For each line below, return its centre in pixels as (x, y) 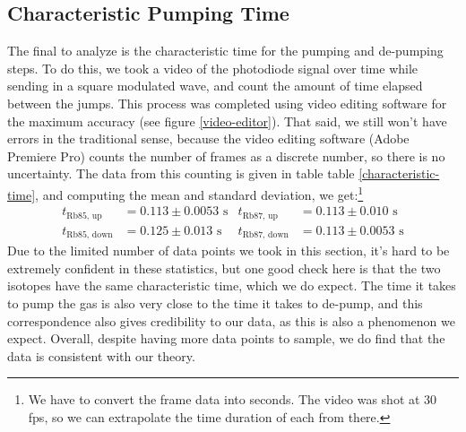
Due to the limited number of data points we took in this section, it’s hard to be (229, 251)
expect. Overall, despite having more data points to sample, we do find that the (226, 338)
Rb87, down (265, 235)
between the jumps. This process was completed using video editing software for (227, 103)
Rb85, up (84, 216)
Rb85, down (90, 235)
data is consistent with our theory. (101, 355)
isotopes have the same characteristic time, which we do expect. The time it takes (232, 285)
